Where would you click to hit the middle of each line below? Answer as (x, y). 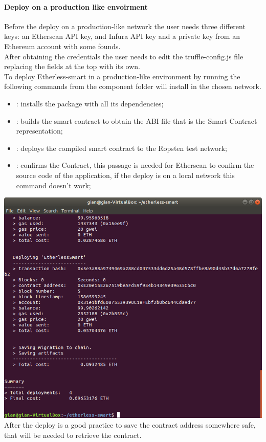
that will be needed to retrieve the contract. (73, 435)
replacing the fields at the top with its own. (72, 66)
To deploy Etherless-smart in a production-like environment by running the (122, 76)
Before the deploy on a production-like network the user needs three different (125, 26)
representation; (39, 131)
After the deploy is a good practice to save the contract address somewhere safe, (130, 425)
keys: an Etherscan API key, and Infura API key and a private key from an (122, 36)
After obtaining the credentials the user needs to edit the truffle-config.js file (124, 56)
